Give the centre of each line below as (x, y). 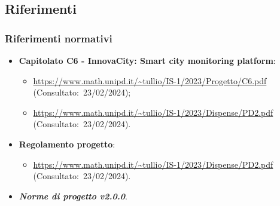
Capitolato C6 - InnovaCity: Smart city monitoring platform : (147, 60)
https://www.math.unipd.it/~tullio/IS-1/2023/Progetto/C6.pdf (150, 80)
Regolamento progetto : (67, 144)
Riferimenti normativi (59, 38)
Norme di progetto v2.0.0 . (73, 196)
